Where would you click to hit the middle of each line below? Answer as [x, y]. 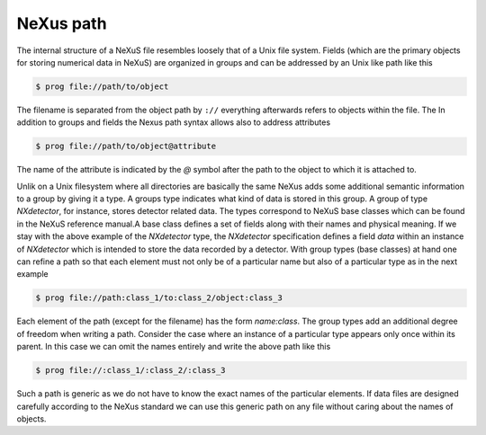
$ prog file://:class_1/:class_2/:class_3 [130, 370]
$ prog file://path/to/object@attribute [126, 146]
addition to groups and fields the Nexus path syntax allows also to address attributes [174, 122]
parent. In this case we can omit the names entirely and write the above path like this [174, 347]
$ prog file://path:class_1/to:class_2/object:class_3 [159, 298]
